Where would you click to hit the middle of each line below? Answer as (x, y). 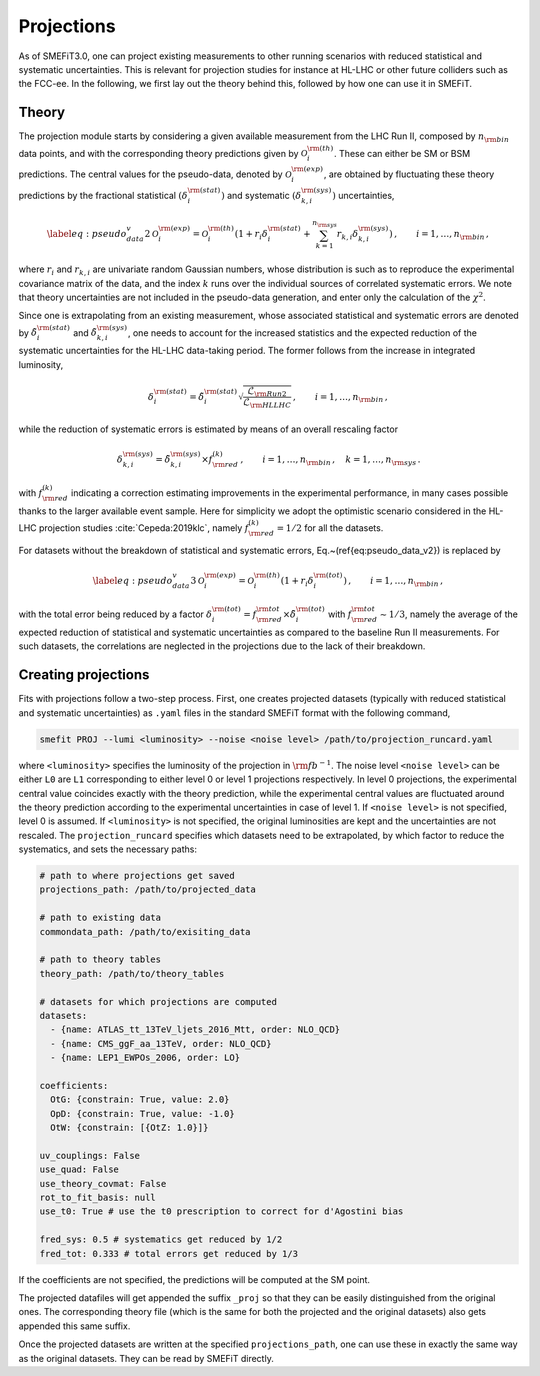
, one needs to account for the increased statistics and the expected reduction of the (302, 332)
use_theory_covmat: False (103, 1183)
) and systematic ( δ (261, 195)
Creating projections (84, 675)
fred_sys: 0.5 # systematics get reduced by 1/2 (161, 1239)
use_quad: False (79, 1169)
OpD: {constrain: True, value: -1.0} (142, 1113)
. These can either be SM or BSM (402, 153)
